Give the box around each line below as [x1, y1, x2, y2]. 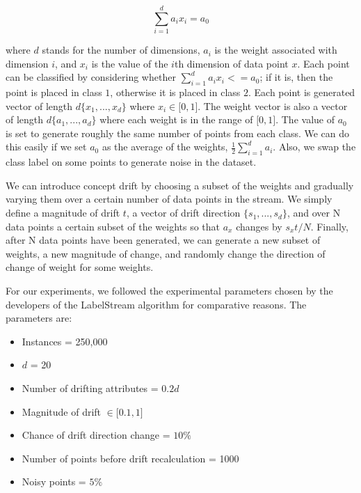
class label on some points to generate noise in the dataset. [6, 155, 257, 169]
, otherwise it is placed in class [110, 85, 241, 100]
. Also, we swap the [273, 139, 356, 154]
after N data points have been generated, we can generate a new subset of [6, 233, 321, 247]
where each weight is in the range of [99, 112, 253, 127]
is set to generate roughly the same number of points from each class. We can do [6, 125, 350, 140]
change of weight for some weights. [6, 260, 154, 274]
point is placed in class [6, 85, 102, 100]
